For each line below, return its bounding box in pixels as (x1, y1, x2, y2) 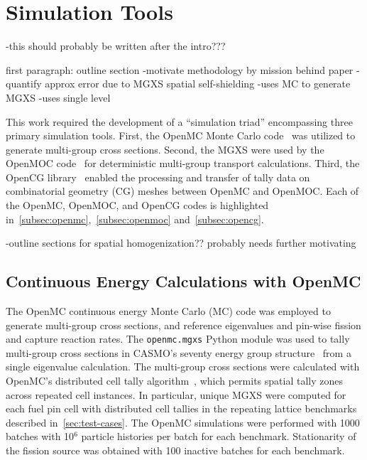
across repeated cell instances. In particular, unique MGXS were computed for (6, 387, 346, 402)
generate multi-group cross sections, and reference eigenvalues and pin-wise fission (6, 317, 361, 332)
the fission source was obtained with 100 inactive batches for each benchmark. (6, 443, 345, 458)
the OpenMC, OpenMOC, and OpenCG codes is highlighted (6, 198, 269, 213)
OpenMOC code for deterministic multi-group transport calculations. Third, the (6, 156, 360, 171)
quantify (6, 76, 42, 91)
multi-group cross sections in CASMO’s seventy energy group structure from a (6, 345, 351, 360)
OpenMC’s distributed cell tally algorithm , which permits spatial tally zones (6, 373, 343, 388)
